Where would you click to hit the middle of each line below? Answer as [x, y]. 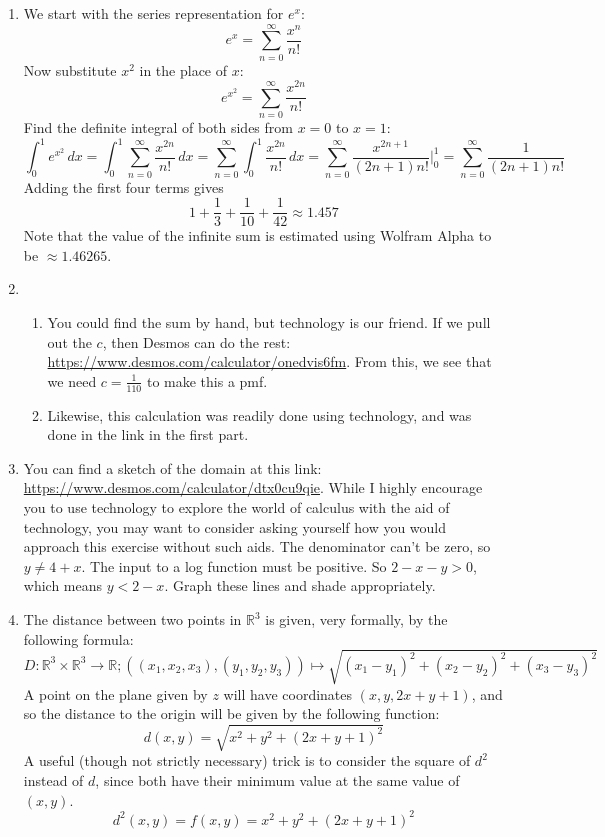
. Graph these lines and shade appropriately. [300, 585]
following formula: [78, 638]
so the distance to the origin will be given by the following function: [231, 713]
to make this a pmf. [207, 380]
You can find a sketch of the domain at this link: [172, 467]
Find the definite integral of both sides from [158, 127]
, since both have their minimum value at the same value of [277, 780]
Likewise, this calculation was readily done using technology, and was [259, 414]
